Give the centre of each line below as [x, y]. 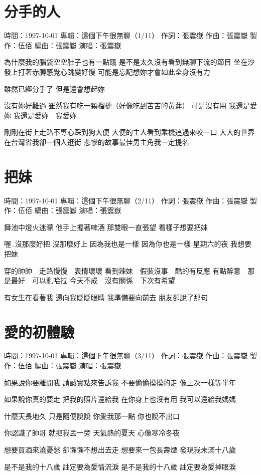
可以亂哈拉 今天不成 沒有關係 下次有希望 [103, 280]
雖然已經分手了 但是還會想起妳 [54, 88]
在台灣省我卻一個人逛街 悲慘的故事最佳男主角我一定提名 [97, 142]
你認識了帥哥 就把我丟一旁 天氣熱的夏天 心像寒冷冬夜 [92, 433]
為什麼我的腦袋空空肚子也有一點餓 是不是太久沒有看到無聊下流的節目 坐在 [126, 62]
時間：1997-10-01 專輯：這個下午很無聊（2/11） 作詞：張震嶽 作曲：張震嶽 [126, 200]
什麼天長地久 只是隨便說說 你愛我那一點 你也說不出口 [92, 416]
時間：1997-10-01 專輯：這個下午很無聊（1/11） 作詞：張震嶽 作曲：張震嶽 [126, 35]
